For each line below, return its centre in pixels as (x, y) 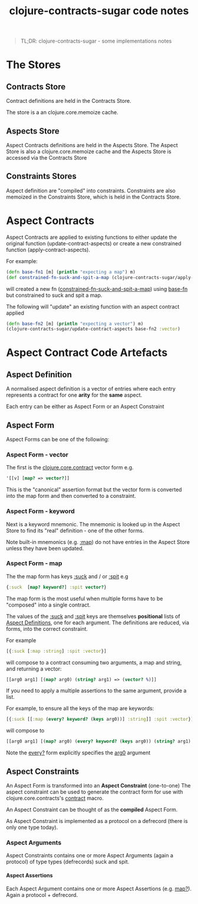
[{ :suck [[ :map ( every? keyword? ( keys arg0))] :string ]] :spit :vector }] (100, 720)
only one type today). (32, 827)
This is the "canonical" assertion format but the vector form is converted (94, 490)
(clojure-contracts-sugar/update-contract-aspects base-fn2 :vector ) (93, 329)
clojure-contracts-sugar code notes (99, 11)
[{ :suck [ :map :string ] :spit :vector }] (57, 651)
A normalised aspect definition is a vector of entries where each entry (91, 389)
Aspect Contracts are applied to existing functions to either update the (92, 237)
